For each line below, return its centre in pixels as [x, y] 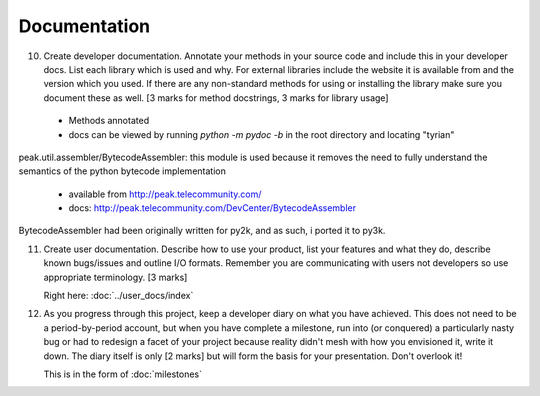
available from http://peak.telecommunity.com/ [165, 194]
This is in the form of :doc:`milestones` [123, 374]
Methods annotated [109, 121]
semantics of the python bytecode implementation [122, 171]
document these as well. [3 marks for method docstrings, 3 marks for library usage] [216, 97]
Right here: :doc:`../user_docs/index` [118, 296]
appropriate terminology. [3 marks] [115, 277]
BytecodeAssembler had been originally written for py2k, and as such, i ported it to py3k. [202, 231]
